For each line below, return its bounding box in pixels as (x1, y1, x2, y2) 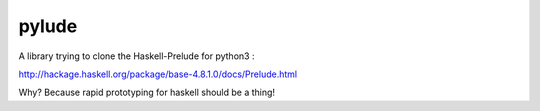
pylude (18, 15, 78, 37)
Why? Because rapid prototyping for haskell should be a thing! (18, 86, 275, 99)
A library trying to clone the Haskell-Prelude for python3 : (18, 50, 255, 62)
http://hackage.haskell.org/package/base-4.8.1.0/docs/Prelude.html (18, 68, 298, 80)
